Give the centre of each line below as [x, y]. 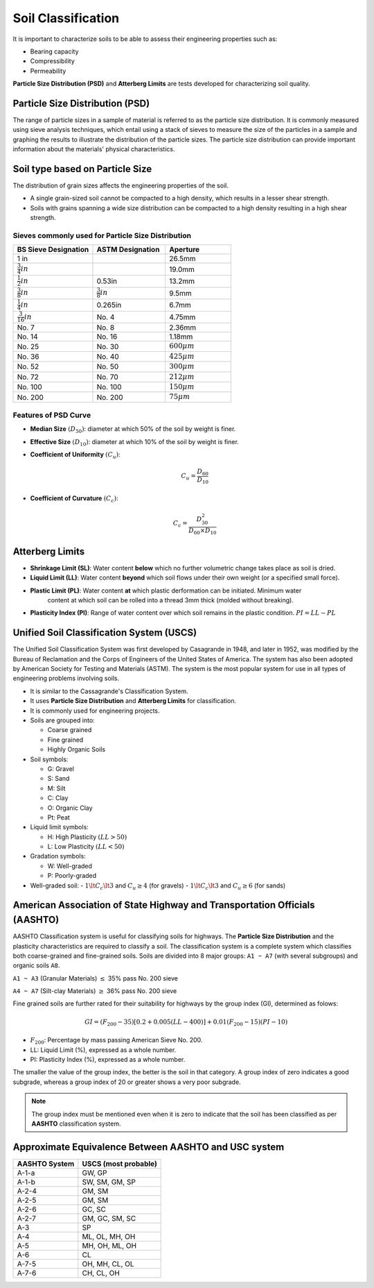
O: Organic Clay [70, 808]
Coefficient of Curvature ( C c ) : [74, 499]
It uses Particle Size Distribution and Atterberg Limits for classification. [133, 701]
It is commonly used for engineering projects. [95, 711]
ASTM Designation [128, 250]
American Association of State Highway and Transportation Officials [164, 905]
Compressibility [53, 61]
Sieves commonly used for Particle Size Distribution [102, 236]
